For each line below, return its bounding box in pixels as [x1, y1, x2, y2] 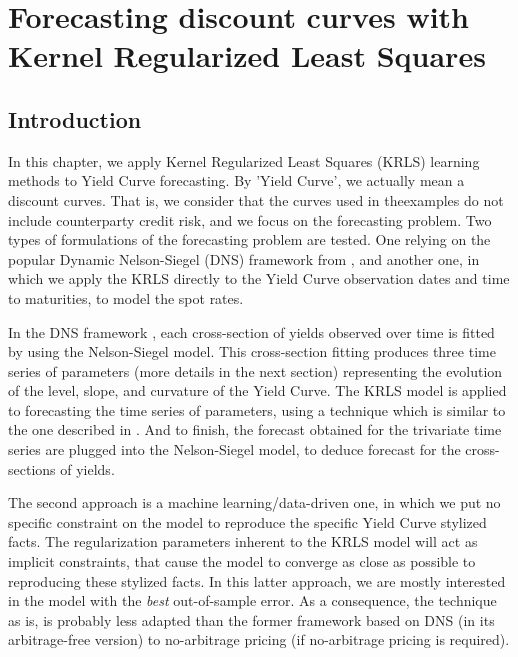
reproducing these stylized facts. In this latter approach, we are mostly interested [8, 570, 506, 591]
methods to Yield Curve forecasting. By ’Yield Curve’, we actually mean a [8, 170, 465, 191]
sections [8, 458, 56, 479]
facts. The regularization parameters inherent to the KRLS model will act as [8, 531, 478, 552]
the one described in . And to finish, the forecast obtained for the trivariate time [8, 419, 502, 440]
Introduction [8, 103, 142, 134]
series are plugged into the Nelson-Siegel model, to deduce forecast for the [8, 439, 461, 460]
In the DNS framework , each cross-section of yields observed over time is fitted [8, 321, 495, 342]
